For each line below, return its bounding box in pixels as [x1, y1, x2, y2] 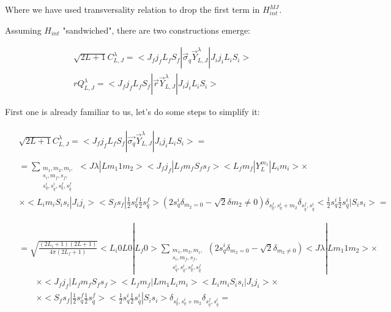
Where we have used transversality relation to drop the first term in [5, 3, 260, 15]
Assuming [5, 23, 42, 36]
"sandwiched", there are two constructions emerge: [62, 23, 251, 36]
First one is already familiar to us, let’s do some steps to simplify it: [5, 105, 260, 118]
